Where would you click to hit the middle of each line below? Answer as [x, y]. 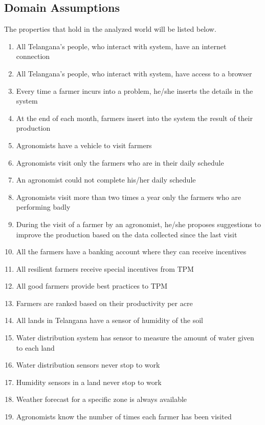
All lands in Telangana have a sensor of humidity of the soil [109, 320]
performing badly [43, 207]
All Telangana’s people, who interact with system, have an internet [121, 46]
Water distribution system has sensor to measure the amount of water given [135, 338]
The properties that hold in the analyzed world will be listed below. [110, 29]
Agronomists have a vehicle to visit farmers [84, 145]
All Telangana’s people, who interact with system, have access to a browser [134, 73]
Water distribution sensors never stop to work [88, 365]
